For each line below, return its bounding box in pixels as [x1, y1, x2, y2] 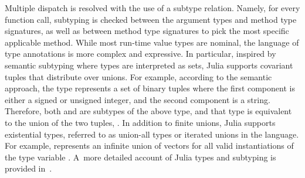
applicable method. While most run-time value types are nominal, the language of [5, 36, 299, 48]
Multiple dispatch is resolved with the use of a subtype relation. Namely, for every [5, 2, 300, 13]
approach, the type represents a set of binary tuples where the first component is [5, 82, 295, 94]
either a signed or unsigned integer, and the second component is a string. [5, 93, 270, 105]
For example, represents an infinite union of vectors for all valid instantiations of [5, 139, 294, 152]
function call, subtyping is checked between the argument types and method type [5, 13, 297, 25]
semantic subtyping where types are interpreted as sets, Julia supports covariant [5, 59, 293, 71]
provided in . [5, 162, 52, 174]
